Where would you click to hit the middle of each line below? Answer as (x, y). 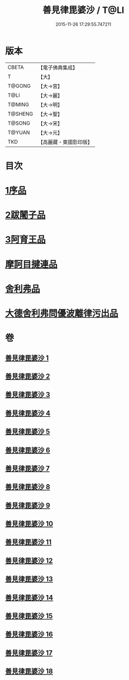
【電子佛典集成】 (58, 68)
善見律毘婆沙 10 (29, 524)
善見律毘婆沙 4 (28, 413)
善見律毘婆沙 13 (29, 579)
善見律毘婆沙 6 (28, 450)
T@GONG (19, 86)
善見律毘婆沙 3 (28, 395)
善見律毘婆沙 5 (28, 432)
